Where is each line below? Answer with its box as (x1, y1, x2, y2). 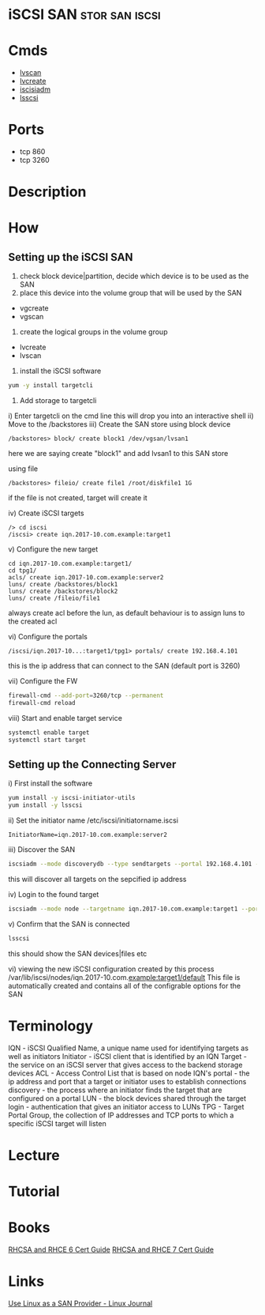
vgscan (19, 312, 44, 322)
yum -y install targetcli (8, 382, 93, 390)
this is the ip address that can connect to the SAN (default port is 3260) (8, 661, 241, 671)
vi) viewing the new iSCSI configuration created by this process (8, 964, 215, 974)
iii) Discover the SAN (8, 845, 76, 854)
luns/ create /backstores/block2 (8, 587, 118, 596)
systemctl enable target (8, 729, 90, 737)
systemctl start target (8, 736, 87, 744)
